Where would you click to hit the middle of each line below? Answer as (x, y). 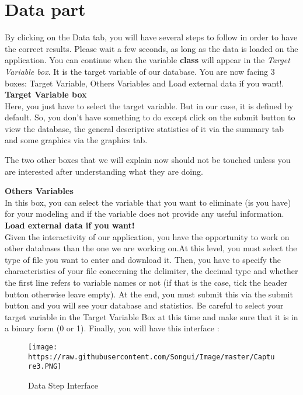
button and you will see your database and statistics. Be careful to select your (144, 305)
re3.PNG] (45, 367)
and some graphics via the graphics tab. (76, 140)
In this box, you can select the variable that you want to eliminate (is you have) (148, 202)
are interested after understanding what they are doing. (104, 171)
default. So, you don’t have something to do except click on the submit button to (150, 117)
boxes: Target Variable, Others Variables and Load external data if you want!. (144, 83)
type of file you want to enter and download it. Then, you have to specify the (143, 259)
